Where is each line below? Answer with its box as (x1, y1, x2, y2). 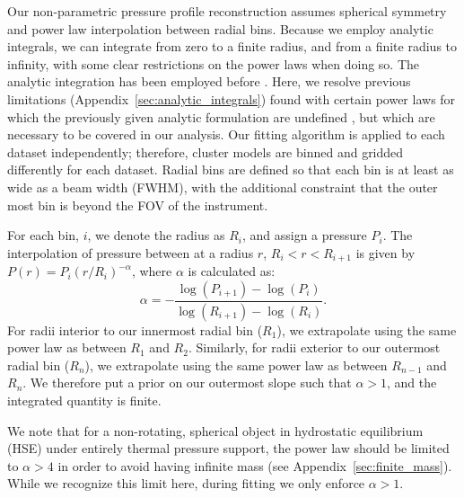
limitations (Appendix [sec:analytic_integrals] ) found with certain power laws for (7, 89, 456, 108)
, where (131, 262, 172, 280)
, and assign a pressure (241, 226, 367, 245)
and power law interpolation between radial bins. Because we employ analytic (7, 19, 433, 38)
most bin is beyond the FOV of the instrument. (7, 195, 268, 214)
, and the (387, 373, 437, 392)
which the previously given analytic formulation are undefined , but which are (7, 107, 435, 126)
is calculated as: (188, 262, 276, 280)
